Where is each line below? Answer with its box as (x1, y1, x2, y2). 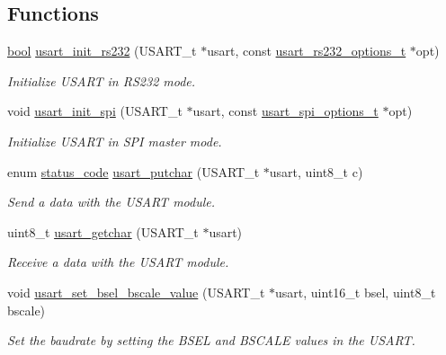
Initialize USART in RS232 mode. (7, 71, 196, 90)
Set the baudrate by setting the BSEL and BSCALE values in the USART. (7, 331, 415, 350)
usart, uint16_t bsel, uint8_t (275, 282, 436, 301)
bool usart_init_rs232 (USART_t (7, 41, 197, 60)
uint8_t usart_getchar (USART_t (7, 222, 199, 241)
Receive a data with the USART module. (7, 253, 229, 271)
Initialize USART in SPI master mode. (7, 131, 222, 150)
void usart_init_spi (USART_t (7, 102, 183, 120)
